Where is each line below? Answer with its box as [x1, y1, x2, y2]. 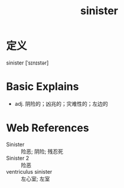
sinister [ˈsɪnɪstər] [6, 59, 49, 66]
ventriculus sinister [6, 168, 53, 175]
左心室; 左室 [21, 175, 50, 182]
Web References [6, 121, 90, 135]
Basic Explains [6, 80, 79, 93]
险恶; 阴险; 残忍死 [21, 148, 64, 155]
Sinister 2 [6, 154, 30, 161]
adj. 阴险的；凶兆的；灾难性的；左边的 [14, 100, 108, 107]
